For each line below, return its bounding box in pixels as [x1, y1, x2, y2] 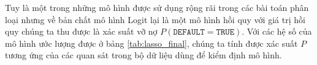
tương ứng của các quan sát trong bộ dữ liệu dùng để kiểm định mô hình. [5, 49, 282, 61]
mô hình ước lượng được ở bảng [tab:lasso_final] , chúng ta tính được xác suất [5, 36, 298, 49]
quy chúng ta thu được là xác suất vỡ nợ [5, 25, 158, 38]
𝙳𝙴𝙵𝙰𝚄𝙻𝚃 [173, 28, 205, 37]
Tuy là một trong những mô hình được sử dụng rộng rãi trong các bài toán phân [5, 1, 309, 13]
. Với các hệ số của [242, 25, 312, 38]
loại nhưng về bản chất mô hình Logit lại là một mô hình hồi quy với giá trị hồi [5, 13, 305, 26]
